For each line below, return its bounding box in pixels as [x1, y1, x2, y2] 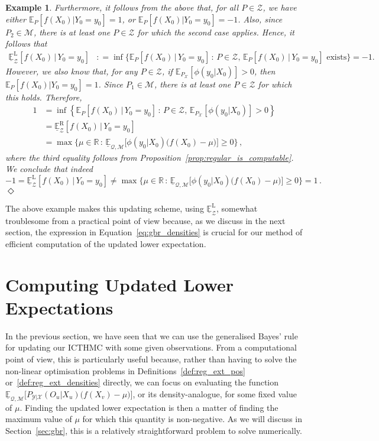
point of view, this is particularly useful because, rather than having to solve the [5, 353, 297, 365]
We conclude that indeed [5, 163, 93, 175]
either [5, 12, 26, 25]
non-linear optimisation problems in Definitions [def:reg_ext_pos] [5, 364, 245, 377]
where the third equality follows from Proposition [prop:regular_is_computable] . [5, 151, 294, 163]
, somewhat [216, 202, 258, 214]
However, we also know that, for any [5, 64, 138, 77]
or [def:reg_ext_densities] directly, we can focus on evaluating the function [5, 376, 279, 388]
